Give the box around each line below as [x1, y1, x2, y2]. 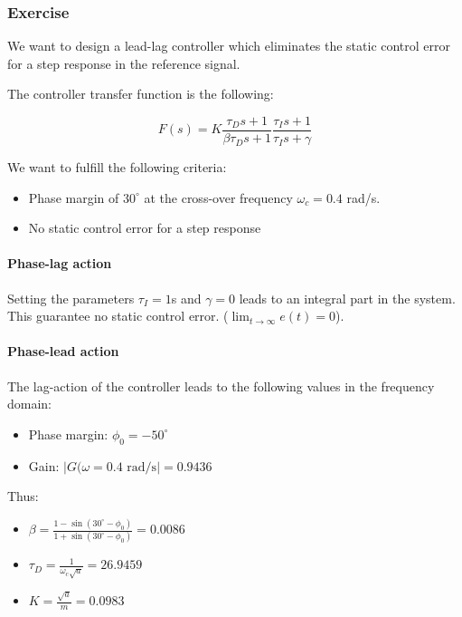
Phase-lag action [7, 254, 112, 273]
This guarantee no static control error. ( [7, 306, 229, 325]
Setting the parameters [7, 288, 135, 307]
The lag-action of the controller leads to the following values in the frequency [7, 376, 435, 395]
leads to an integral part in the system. [239, 288, 456, 307]
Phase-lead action [7, 342, 119, 361]
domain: [7, 394, 52, 413]
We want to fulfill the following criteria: [7, 158, 227, 177]
